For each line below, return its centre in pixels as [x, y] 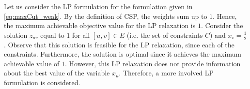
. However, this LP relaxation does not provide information [153, 63]
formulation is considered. [42, 82]
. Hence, [225, 16]
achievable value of [32, 63]
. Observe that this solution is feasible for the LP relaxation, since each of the [119, 44]
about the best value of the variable [57, 73]
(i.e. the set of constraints [165, 35]
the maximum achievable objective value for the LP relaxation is [100, 25]
